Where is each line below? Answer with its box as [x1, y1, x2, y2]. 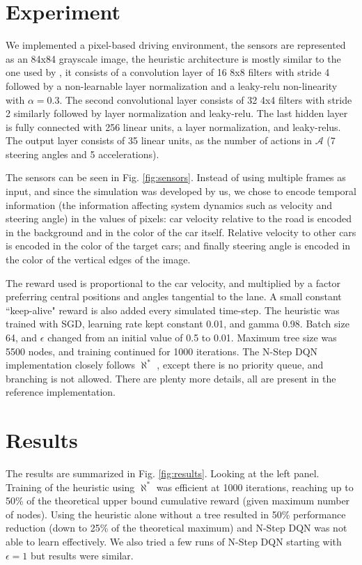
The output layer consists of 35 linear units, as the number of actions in [6, 133, 313, 148]
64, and [6, 330, 38, 344]
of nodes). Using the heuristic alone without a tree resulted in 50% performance [6, 506, 346, 521]
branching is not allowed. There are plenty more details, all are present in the [6, 371, 336, 385]
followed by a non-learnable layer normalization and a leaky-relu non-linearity [6, 78, 338, 93]
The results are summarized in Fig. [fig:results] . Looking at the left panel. [6, 466, 320, 481]
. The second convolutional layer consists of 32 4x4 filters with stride [59, 92, 352, 107]
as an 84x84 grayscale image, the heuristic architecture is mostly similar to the [6, 51, 341, 65]
